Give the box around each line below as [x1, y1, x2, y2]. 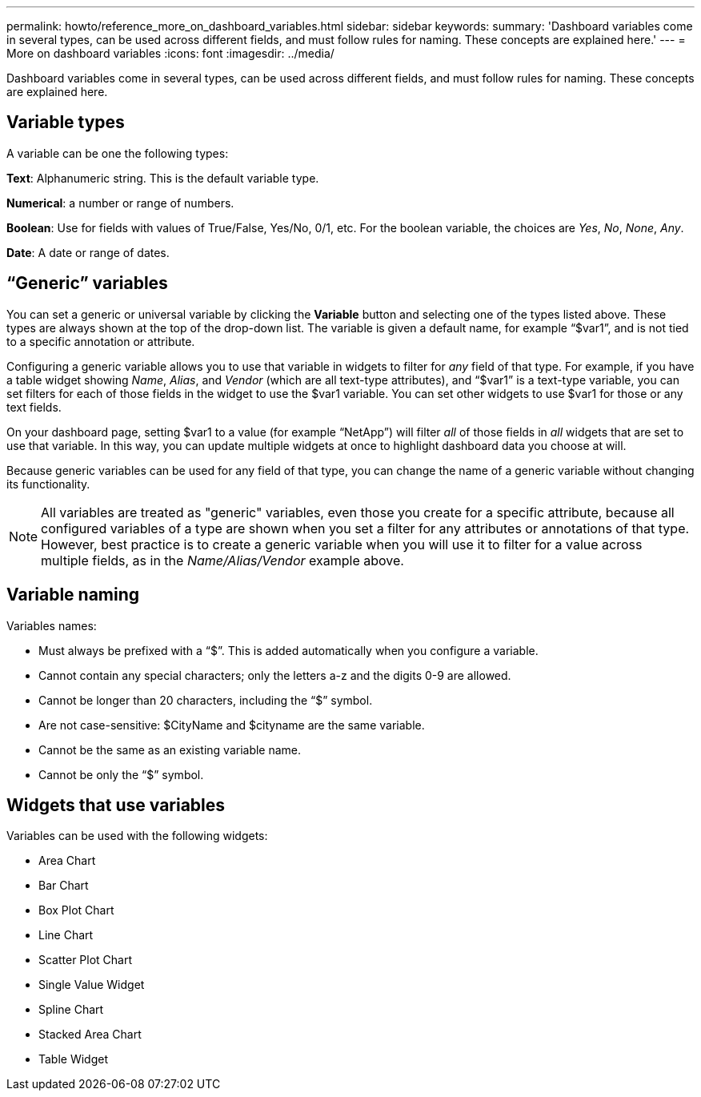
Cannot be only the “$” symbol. [38, 767, 204, 782]
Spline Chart [38, 1003, 104, 1017]
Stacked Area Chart [38, 1027, 142, 1042]
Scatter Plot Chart [38, 953, 133, 967]
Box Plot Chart [38, 903, 114, 918]
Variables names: [6, 618, 97, 633]
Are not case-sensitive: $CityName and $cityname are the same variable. [38, 717, 425, 732]
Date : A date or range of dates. [6, 245, 170, 259]
